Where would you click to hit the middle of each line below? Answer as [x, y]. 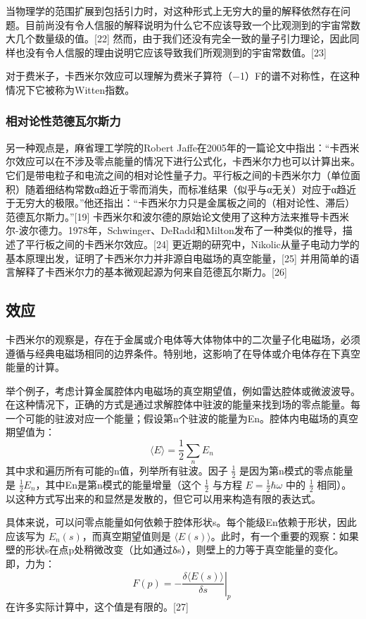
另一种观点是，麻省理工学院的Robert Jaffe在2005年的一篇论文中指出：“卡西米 [183, 147]
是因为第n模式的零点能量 [296, 470]
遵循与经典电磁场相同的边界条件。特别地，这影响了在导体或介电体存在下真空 [183, 353]
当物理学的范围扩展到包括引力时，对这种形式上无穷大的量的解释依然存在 [173, 11]
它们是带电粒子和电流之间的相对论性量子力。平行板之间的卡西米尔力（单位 [178, 174]
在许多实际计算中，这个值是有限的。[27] [97, 607]
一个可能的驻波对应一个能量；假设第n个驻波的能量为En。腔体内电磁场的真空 [182, 418]
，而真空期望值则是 [126, 535]
